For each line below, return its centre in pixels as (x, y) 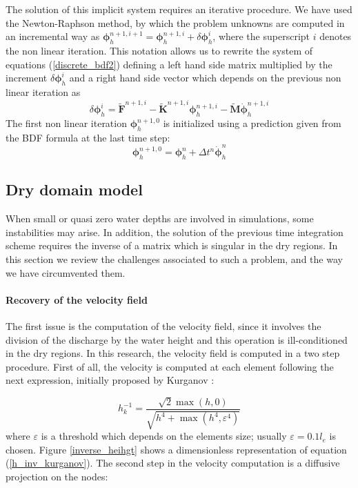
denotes (336, 36)
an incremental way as (53, 36)
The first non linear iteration (66, 123)
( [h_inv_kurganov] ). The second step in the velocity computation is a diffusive (173, 463)
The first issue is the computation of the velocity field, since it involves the (163, 325)
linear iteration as (43, 91)
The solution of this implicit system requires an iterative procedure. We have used (179, 9)
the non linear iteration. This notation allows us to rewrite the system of (159, 50)
